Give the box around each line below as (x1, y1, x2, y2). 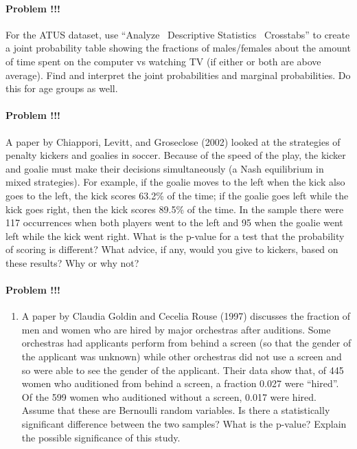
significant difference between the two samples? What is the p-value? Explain (21, 417, 347, 431)
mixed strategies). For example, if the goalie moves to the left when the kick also (5, 175, 345, 189)
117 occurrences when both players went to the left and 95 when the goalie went (5, 215, 343, 230)
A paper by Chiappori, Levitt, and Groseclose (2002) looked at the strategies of (5, 134, 341, 149)
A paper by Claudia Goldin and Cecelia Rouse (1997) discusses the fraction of (21, 309, 351, 323)
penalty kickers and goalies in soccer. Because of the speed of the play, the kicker (5, 148, 346, 162)
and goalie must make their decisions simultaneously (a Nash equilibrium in (5, 161, 324, 175)
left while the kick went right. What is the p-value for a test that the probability (5, 228, 345, 243)
